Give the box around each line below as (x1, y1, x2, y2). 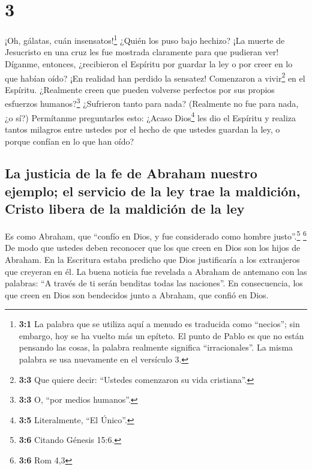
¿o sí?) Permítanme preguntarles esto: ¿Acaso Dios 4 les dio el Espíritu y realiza (5, 109, 296, 124)
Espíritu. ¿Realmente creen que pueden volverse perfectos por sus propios (5, 83, 275, 95)
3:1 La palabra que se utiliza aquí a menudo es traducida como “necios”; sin (19, 318, 300, 330)
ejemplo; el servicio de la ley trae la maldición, (5, 181, 301, 200)
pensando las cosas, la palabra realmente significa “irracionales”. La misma (19, 341, 293, 354)
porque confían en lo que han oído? (5, 134, 134, 147)
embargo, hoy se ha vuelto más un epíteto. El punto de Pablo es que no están (19, 329, 304, 342)
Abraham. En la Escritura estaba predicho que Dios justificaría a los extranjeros (5, 253, 300, 265)
